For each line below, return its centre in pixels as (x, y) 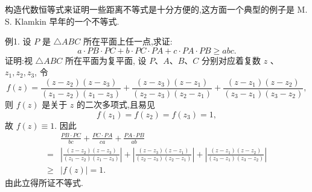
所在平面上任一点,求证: (128, 41)
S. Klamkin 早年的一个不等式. (62, 21)
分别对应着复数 (231, 60)
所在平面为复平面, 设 (106, 60)
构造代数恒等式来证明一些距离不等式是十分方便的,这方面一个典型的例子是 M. (156, 9)
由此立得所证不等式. (44, 182)
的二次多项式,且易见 (116, 104)
